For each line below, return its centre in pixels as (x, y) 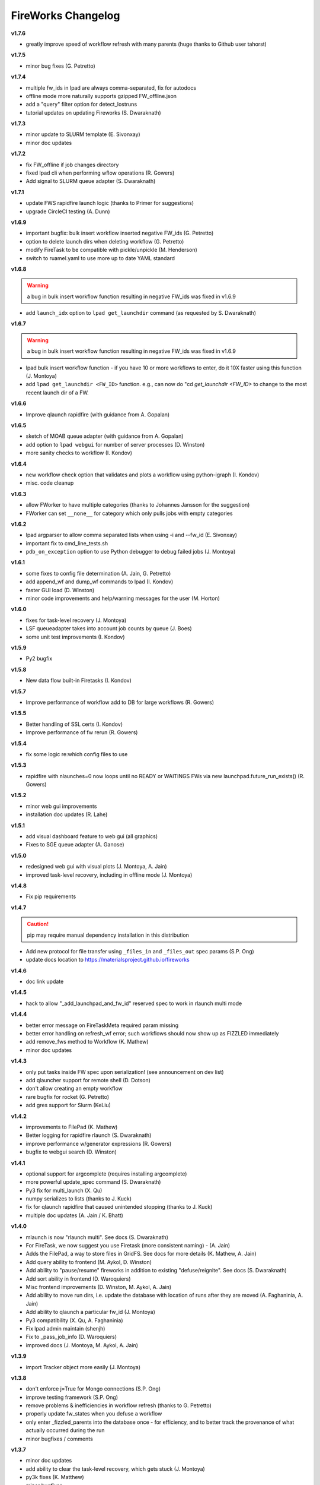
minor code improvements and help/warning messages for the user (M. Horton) (123, 598)
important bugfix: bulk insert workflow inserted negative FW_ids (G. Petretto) (120, 233)
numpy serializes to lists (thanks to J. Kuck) (79, 1199)
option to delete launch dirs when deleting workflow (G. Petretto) (105, 241)
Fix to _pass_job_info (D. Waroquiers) (71, 1337)
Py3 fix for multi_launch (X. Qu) (64, 1190)
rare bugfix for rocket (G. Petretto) (68, 1097)
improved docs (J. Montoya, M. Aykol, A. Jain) (82, 1345)
